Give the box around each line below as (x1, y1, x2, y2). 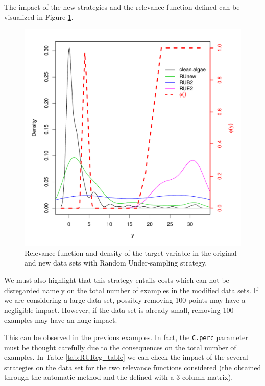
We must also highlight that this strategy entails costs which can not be (4, 274, 229, 285)
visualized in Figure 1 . (4, 11, 74, 22)
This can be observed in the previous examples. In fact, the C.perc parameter (4, 331, 248, 342)
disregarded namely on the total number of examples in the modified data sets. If (4, 284, 258, 295)
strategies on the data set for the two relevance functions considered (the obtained (4, 361, 261, 372)
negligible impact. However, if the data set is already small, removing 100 (4, 304, 234, 315)
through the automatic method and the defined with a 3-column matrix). (4, 372, 233, 382)
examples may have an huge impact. (4, 315, 117, 325)
